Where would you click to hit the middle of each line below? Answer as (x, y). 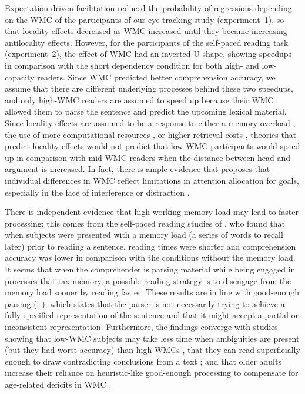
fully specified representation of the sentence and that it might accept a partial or (152, 315)
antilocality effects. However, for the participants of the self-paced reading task (147, 42)
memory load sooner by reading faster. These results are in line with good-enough (152, 292)
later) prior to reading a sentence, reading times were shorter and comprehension (150, 246)
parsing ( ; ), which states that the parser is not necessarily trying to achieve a (145, 303)
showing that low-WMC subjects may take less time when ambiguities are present (152, 338)
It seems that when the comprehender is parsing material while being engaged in (150, 269)
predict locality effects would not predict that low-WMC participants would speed (152, 146)
